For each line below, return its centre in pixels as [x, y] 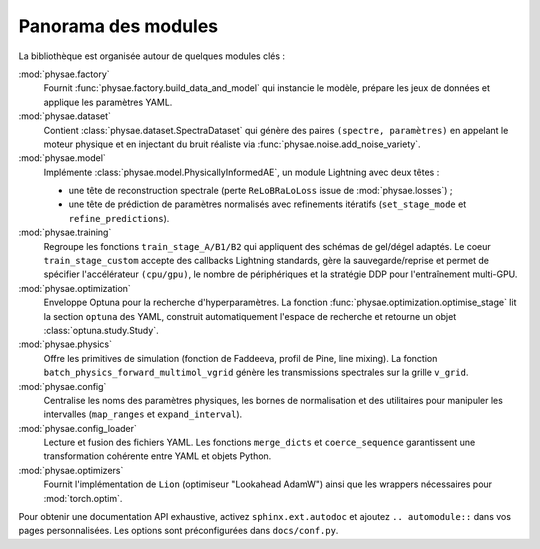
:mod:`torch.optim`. [83, 498]
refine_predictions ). [119, 218]
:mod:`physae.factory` [64, 74]
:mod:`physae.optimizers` [71, 470]
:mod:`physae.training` [65, 232]
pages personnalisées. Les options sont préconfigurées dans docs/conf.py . [178, 531]
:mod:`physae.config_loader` [77, 428]
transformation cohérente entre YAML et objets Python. [157, 456]
